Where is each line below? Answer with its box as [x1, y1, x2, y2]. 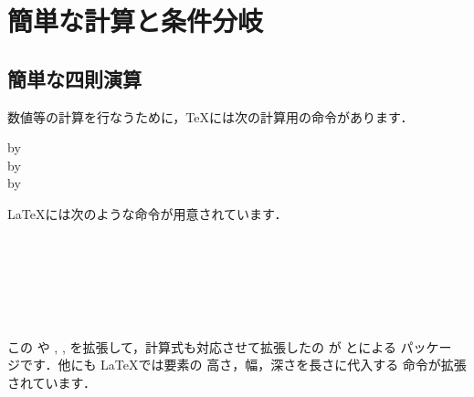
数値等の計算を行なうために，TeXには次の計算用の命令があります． [7, 107, 414, 126]
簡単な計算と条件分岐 [7, 2, 264, 39]
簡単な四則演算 [7, 64, 142, 92]
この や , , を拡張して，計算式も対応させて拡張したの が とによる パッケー [7, 337, 452, 356]
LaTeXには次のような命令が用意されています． [7, 204, 288, 223]
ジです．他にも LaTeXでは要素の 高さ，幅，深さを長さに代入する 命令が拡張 [7, 355, 467, 374]
